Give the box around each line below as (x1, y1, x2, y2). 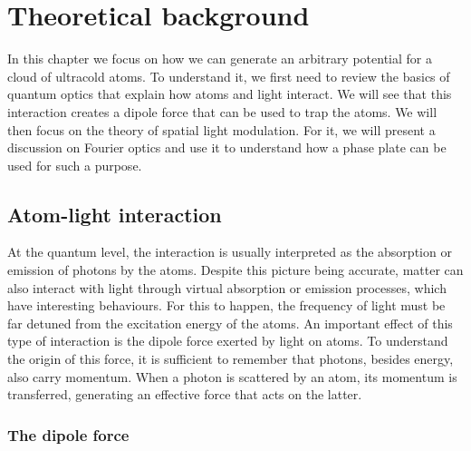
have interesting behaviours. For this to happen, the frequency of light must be (7, 296, 446, 315)
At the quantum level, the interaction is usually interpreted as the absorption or (7, 242, 452, 261)
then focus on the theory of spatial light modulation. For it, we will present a (7, 120, 436, 139)
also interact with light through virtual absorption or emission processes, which (7, 278, 447, 297)
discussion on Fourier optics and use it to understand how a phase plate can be (7, 138, 447, 157)
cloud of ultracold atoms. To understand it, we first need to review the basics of (7, 66, 450, 85)
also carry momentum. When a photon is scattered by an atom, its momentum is (7, 367, 457, 386)
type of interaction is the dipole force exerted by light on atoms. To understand (7, 331, 448, 350)
